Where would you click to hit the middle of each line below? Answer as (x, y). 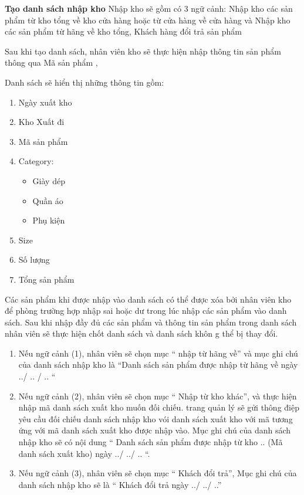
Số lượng (34, 260)
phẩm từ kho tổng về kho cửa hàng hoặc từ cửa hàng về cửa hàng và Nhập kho (148, 20)
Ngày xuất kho (45, 102)
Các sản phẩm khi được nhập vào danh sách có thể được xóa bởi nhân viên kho (148, 299)
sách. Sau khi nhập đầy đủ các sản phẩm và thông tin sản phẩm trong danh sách (151, 322)
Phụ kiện (49, 220)
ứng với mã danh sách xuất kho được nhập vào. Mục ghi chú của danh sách (155, 430)
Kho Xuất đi (41, 122)
